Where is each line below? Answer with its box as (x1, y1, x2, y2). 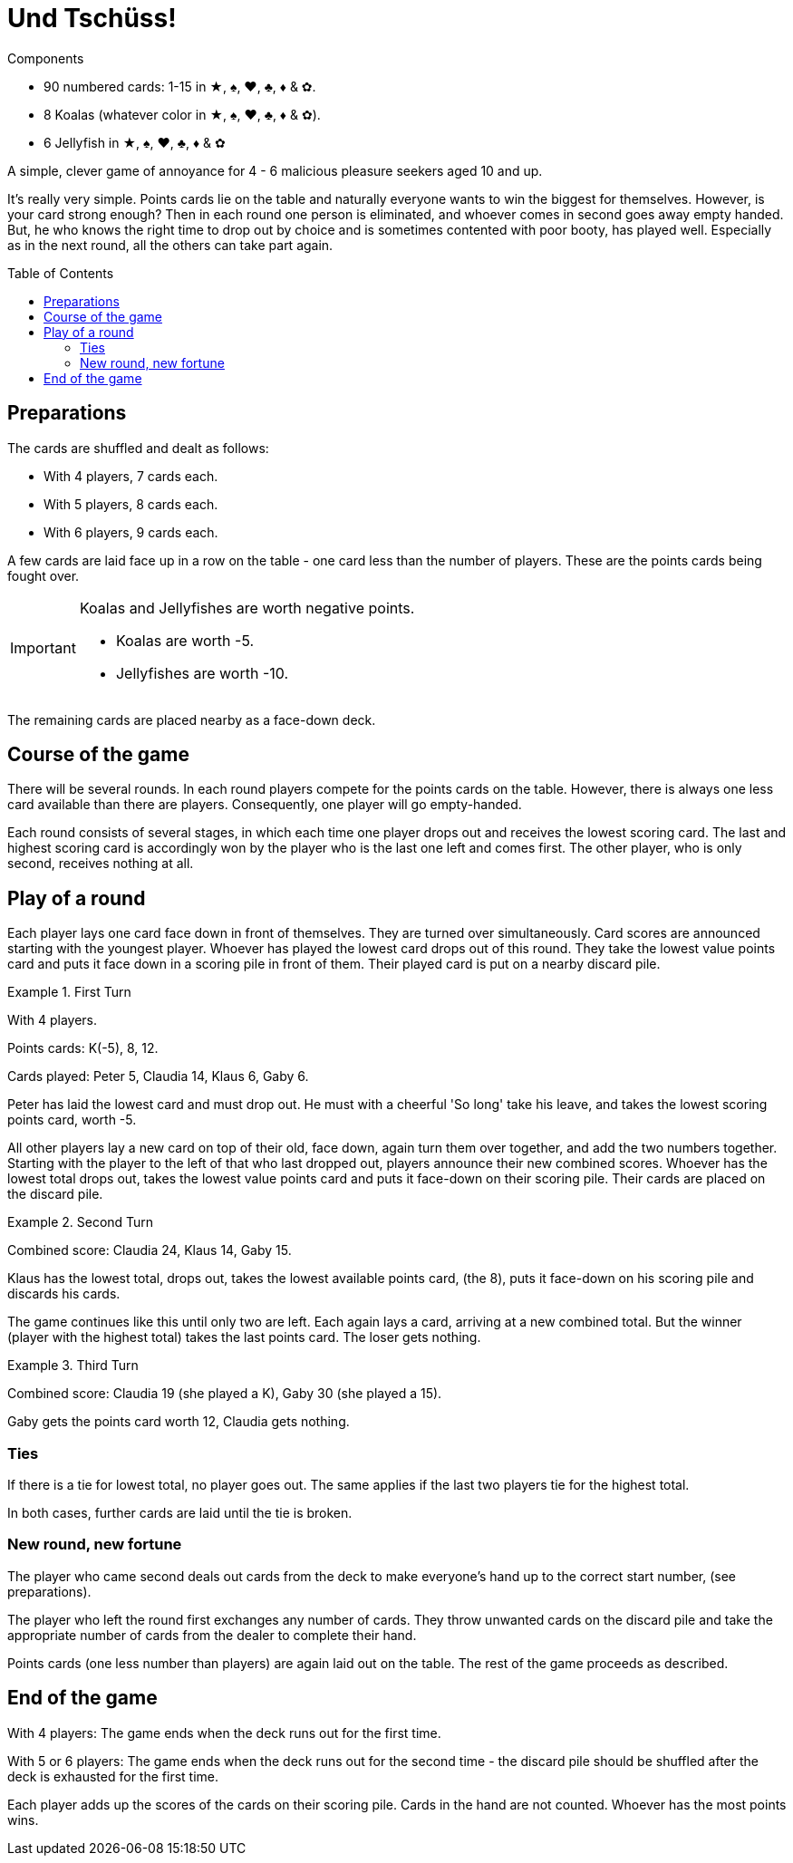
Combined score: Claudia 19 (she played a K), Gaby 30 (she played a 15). (7, 1385, 442, 1402)
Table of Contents (7, 265, 114, 281)
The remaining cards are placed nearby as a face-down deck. (7, 711, 376, 728)
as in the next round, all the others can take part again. (7, 236, 334, 253)
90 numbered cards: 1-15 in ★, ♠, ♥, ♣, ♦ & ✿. (44, 78, 316, 94)
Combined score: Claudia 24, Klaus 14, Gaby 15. (7, 1242, 292, 1259)
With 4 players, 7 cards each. (44, 468, 218, 484)
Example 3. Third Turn (7, 1357, 139, 1374)
